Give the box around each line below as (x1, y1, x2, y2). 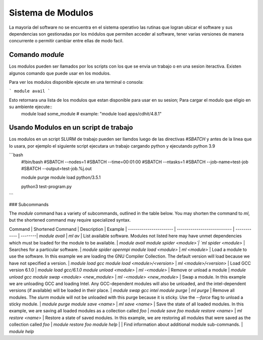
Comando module (9, 51, 64, 59)
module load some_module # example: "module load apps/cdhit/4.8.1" (21, 111, 162, 116)
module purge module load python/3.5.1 (21, 174, 101, 180)
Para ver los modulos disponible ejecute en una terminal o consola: (9, 79, 144, 85)
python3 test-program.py (21, 183, 72, 189)
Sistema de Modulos (9, 7, 94, 18)
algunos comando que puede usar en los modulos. (9, 70, 111, 76)
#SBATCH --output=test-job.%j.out (21, 166, 92, 171)
